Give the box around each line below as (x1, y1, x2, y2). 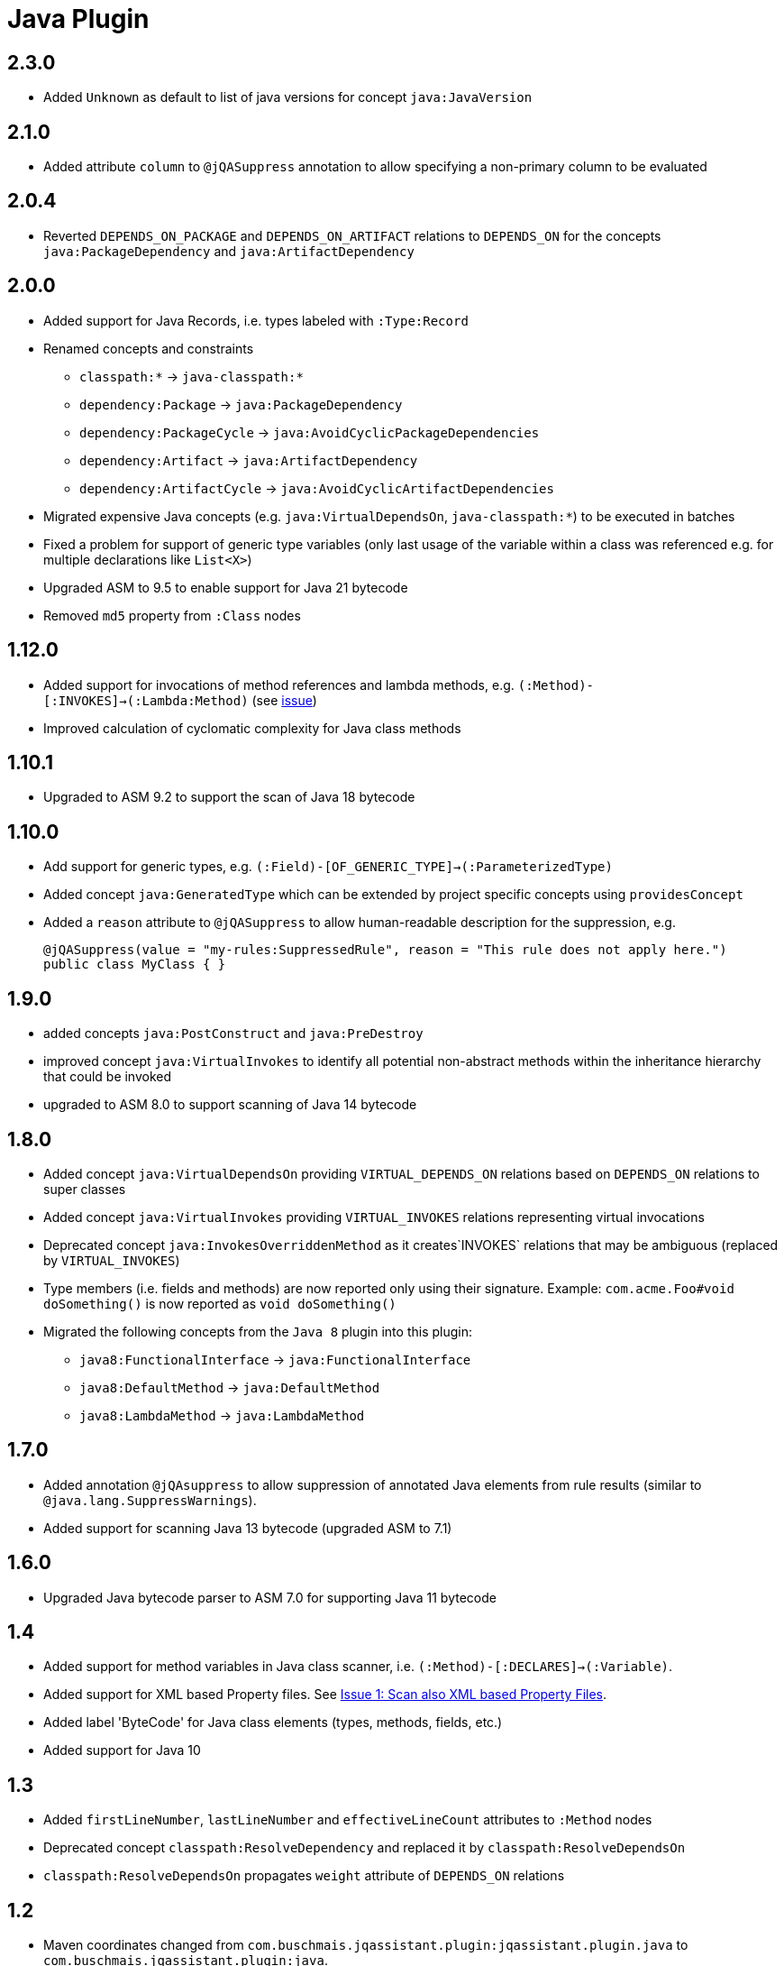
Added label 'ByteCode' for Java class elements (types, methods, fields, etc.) (43, 1714, 503, 1731)
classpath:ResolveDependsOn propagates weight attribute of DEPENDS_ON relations (43, 1868, 565, 1884)
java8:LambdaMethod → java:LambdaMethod (79, 1407, 365, 1423)
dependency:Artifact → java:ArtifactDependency (79, 452, 418, 468)
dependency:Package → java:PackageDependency (79, 396, 403, 412)
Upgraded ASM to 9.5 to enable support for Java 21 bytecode (43, 579, 408, 595)
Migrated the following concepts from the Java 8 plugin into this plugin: (43, 1323, 472, 1339)
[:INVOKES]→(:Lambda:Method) (43, 693, 249, 708)
